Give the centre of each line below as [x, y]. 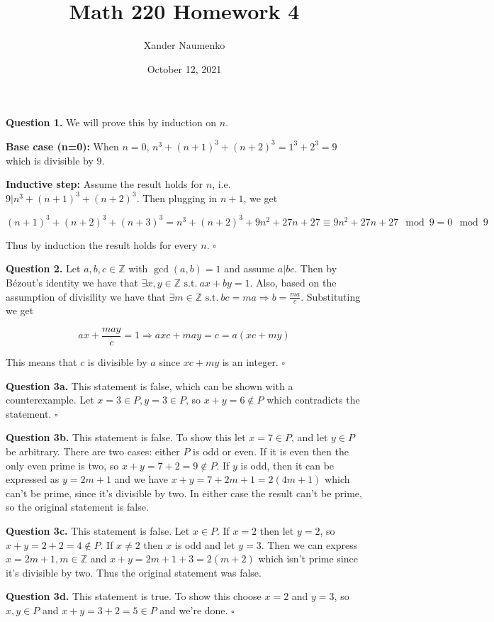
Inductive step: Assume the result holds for [105, 184]
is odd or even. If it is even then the [271, 451]
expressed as [33, 479]
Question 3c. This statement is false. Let [98, 530]
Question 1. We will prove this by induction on [111, 122]
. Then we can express [309, 544]
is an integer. [250, 362]
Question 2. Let [43, 268]
